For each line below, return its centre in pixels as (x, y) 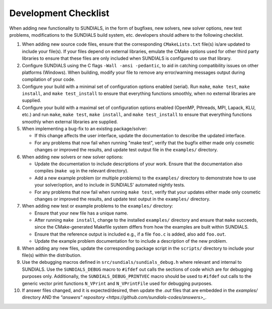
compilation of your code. (49, 79)
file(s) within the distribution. (52, 255)
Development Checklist (59, 13)
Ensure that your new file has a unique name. (81, 213)
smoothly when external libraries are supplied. (70, 122)
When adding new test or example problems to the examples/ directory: (97, 206)
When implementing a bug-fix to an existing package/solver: (85, 129)
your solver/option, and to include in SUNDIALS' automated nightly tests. (110, 185)
